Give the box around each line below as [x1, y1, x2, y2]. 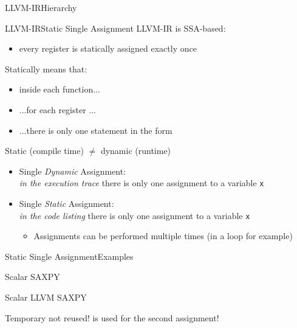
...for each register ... [19, 103, 96, 116]
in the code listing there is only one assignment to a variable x [19, 209, 250, 222]
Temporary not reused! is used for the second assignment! [5, 311, 219, 324]
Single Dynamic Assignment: [19, 164, 126, 177]
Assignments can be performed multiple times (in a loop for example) [33, 229, 293, 242]
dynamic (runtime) [100, 144, 171, 157]
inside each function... [19, 83, 100, 96]
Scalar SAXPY [5, 270, 60, 283]
